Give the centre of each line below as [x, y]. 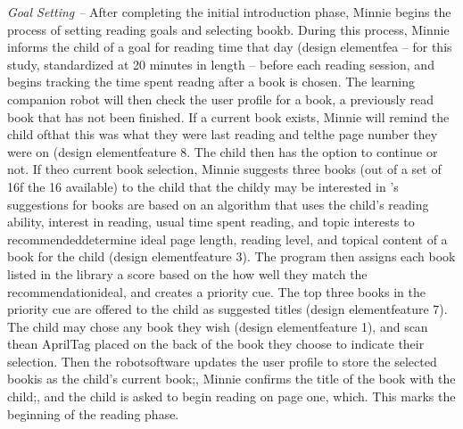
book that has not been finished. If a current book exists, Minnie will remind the [228, 116]
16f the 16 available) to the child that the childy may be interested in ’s [203, 186]
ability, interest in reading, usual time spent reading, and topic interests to [211, 222]
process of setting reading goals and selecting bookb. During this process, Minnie [228, 29]
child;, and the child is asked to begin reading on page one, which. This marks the [231, 396]
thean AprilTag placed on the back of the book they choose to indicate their [216, 344]
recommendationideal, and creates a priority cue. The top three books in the [216, 291]
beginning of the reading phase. [93, 413]
